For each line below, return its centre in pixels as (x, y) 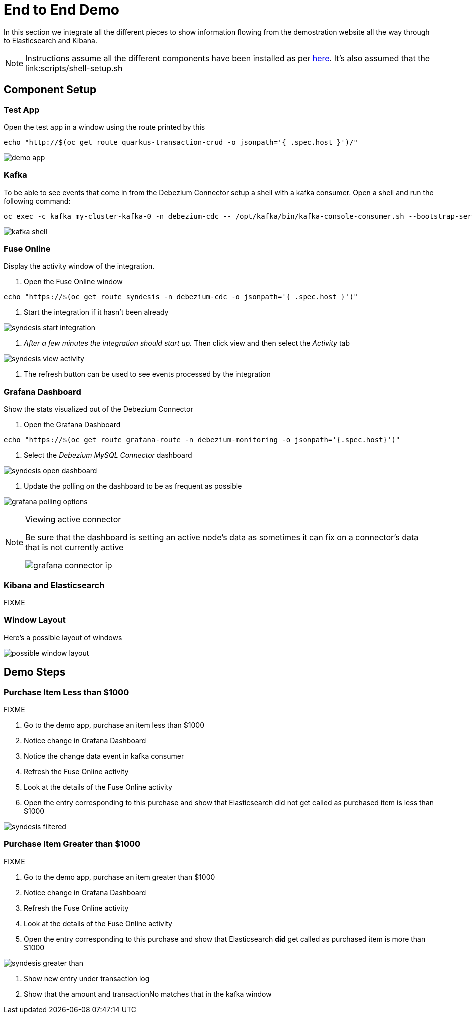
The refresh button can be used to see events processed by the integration (147, 374)
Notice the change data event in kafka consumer (104, 756)
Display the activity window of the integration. (79, 266)
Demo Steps (35, 672)
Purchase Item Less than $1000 (67, 692)
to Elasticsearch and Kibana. (51, 40)
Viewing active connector (73, 520)
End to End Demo (62, 10)
